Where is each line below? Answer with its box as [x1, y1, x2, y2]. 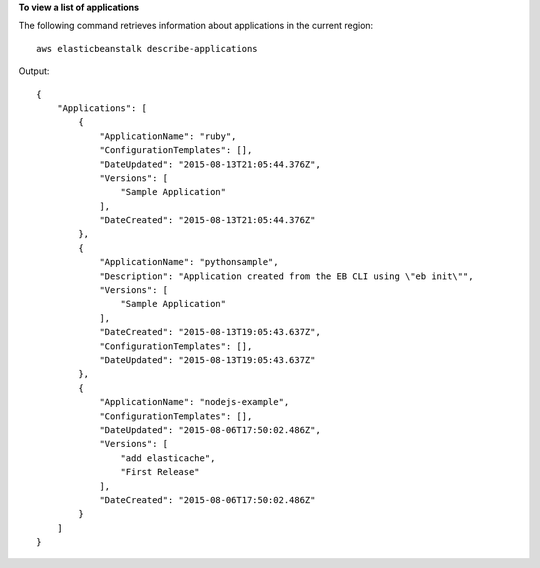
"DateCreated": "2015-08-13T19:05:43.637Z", [99, 326, 322, 338]
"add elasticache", [120, 452, 216, 464]
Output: [18, 65, 50, 77]
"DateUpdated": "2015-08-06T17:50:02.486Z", [99, 424, 322, 435]
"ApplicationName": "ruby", [99, 130, 237, 142]
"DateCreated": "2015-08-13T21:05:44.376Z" [99, 215, 316, 226]
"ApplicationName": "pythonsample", [99, 256, 279, 268]
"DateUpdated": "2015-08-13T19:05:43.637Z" [99, 354, 316, 365]
